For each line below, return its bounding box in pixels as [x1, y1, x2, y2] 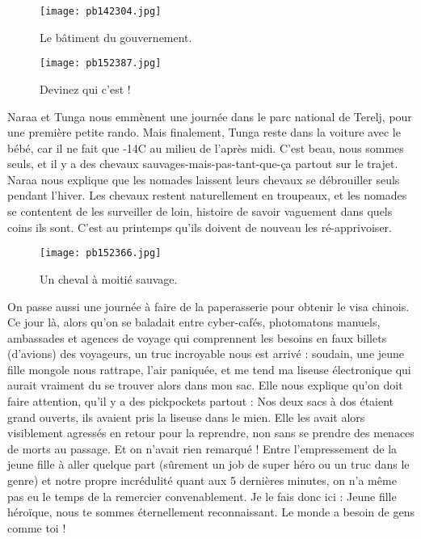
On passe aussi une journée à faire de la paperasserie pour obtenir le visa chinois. [7, 297, 410, 314]
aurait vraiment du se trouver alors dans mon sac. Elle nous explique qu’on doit [7, 377, 403, 394]
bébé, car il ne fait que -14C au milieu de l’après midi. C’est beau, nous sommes [7, 139, 404, 156]
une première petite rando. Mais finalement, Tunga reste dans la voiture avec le [7, 124, 401, 141]
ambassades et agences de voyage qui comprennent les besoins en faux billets [7, 329, 387, 346]
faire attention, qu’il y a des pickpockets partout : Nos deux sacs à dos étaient [7, 393, 394, 410]
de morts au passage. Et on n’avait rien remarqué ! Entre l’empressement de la [7, 440, 398, 457]
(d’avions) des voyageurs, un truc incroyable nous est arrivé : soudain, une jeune [7, 345, 405, 362]
